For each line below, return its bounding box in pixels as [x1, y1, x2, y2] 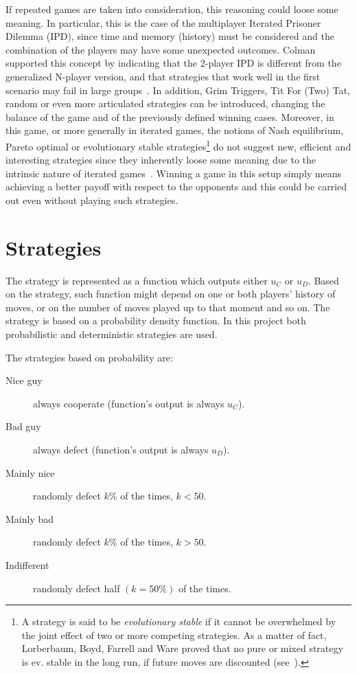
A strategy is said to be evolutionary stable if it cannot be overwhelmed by [21, 614, 336, 629]
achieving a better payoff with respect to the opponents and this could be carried [5, 179, 347, 194]
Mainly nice [5, 465, 55, 480]
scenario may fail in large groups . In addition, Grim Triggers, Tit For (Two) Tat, [5, 82, 350, 97]
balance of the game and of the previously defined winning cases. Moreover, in [5, 109, 334, 124]
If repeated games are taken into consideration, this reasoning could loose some [5, 2, 338, 16]
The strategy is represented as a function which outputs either [5, 273, 268, 287]
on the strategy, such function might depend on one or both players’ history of [5, 287, 336, 301]
